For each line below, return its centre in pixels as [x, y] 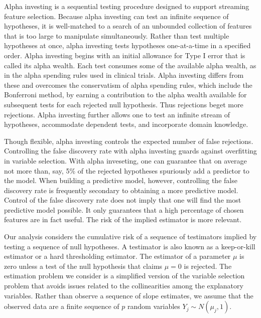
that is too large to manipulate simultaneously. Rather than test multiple [117, 35]
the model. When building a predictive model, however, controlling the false [121, 180]
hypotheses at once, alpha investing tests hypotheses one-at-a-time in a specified [127, 45]
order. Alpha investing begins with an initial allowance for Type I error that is [125, 55]
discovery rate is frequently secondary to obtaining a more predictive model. [121, 190]
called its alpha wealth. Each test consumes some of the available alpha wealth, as [130, 65]
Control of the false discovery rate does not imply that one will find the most [123, 200]
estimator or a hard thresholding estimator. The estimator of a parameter [117, 256]
